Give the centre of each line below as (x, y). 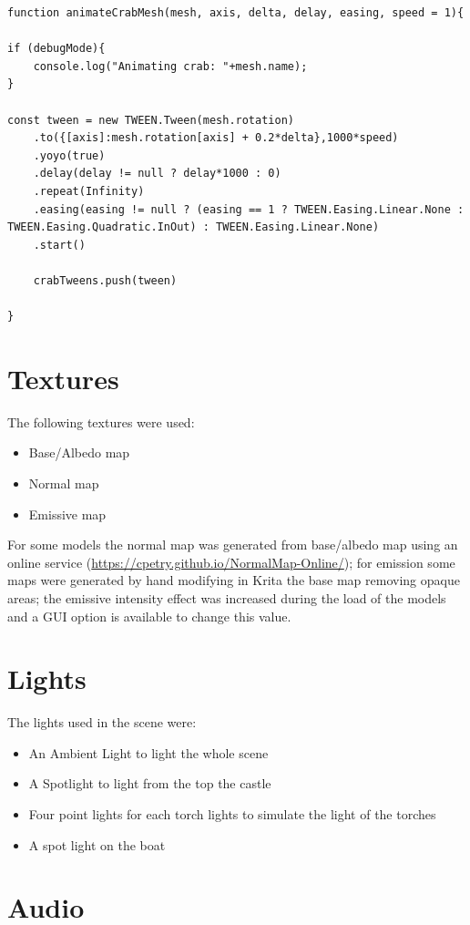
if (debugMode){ (56, 49)
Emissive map (67, 514)
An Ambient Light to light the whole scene (148, 752)
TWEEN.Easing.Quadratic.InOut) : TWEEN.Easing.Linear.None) (194, 227)
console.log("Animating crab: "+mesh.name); (170, 66)
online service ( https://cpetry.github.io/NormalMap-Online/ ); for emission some (231, 562)
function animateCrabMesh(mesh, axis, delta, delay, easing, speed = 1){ (236, 13)
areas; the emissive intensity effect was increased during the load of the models (227, 597)
